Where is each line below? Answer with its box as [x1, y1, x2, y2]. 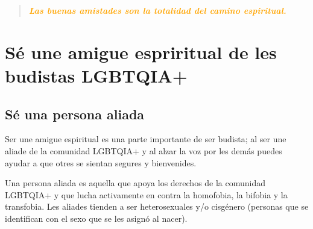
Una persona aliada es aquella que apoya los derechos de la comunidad [5, 177, 266, 189]
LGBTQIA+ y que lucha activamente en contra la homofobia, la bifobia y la [5, 188, 288, 201]
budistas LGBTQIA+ [5, 63, 188, 87]
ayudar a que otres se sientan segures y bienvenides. [5, 156, 197, 169]
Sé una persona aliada [5, 104, 145, 123]
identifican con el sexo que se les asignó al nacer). [5, 212, 188, 224]
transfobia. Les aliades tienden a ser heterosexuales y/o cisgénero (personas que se [5, 200, 309, 213]
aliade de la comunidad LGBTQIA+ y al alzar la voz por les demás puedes [5, 144, 282, 157]
